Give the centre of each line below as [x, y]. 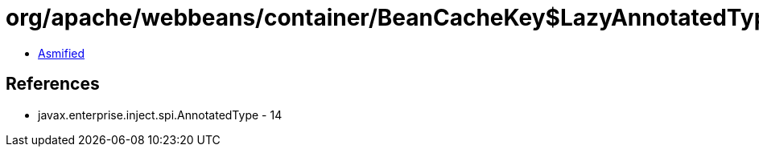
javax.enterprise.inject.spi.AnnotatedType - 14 [160, 115]
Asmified [62, 53]
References [53, 84]
